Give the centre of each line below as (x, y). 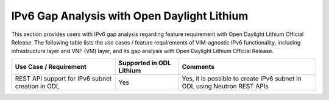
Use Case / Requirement (51, 66)
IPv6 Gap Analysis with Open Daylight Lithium (130, 16)
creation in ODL (37, 86)
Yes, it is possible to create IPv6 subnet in (242, 78)
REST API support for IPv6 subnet (63, 78)
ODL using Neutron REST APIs (225, 86)
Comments (198, 66)
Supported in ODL (145, 63)
